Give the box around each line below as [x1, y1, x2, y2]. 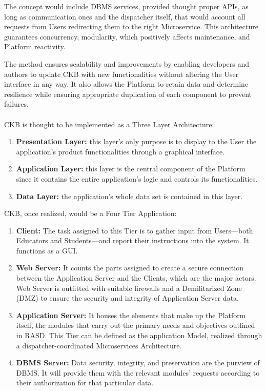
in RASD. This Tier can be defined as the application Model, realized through [16, 330, 262, 341]
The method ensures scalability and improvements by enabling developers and [4, 58, 250, 69]
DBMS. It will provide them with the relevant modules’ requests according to [16, 367, 260, 378]
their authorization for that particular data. [16, 377, 154, 388]
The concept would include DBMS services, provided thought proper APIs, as [4, 1, 249, 11]
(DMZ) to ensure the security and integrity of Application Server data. [16, 292, 239, 303]
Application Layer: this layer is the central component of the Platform [16, 163, 245, 174]
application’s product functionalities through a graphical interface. [16, 146, 225, 157]
